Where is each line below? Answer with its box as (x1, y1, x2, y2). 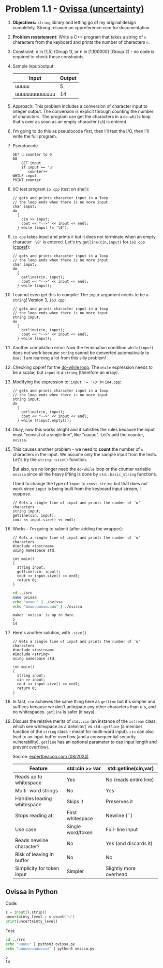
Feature (29, 765, 48, 772)
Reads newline (15, 837, 48, 844)
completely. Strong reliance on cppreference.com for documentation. (12, 24, 151, 30)
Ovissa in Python (5, 887, 58, 896)
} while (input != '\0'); (17, 225, 69, 230)
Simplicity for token (15, 865, 59, 872)
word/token (66, 829, 93, 836)
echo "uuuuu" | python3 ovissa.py (5, 941, 75, 947)
